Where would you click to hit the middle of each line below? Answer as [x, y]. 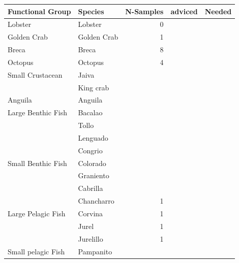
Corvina [91, 213]
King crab [94, 87]
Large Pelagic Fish [37, 213]
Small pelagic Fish [36, 251]
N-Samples [144, 11]
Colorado [92, 163]
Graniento [94, 175]
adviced [184, 11]
